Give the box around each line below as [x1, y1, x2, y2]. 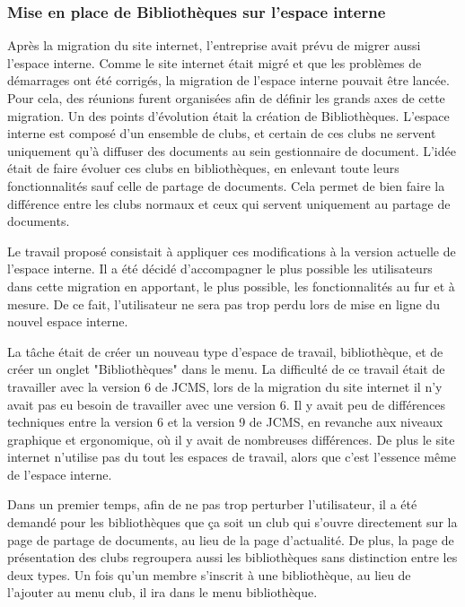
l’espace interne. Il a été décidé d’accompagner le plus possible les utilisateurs [7, 259, 433, 278]
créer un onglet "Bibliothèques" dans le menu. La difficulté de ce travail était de [7, 360, 445, 378]
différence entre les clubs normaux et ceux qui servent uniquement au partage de [7, 194, 451, 212]
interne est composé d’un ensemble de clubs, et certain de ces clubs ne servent [7, 124, 436, 143]
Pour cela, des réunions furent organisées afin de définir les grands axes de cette [7, 89, 445, 107]
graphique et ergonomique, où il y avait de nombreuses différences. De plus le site [7, 429, 455, 448]
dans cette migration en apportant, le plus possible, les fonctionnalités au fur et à [7, 276, 455, 295]
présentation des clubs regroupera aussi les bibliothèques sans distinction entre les [7, 548, 458, 567]
